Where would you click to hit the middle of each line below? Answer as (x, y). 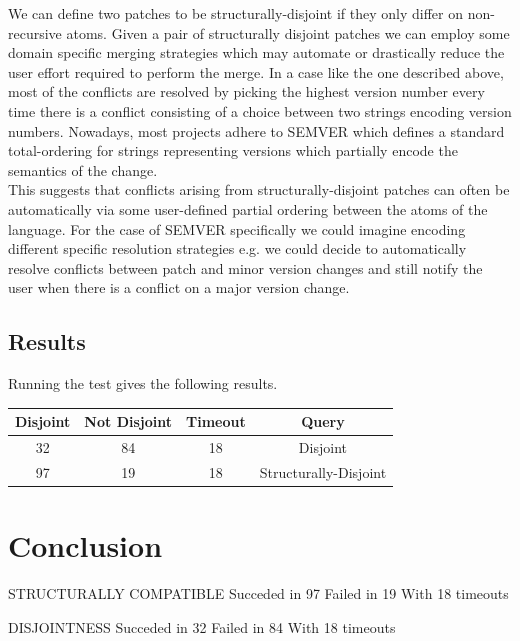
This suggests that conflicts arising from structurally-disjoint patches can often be (259, 189)
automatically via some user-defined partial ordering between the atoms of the (248, 208)
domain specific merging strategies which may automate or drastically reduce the (256, 52)
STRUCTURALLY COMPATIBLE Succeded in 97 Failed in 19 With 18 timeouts (258, 593)
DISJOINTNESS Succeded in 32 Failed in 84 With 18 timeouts (202, 626)
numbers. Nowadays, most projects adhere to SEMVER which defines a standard (256, 130)
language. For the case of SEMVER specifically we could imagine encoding (237, 228)
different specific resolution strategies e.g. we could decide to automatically (237, 248)
